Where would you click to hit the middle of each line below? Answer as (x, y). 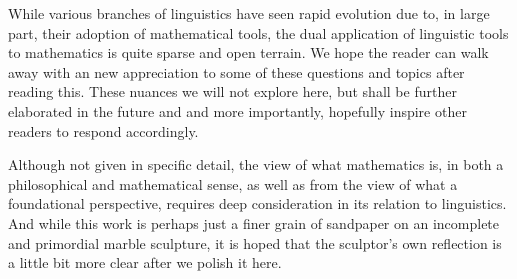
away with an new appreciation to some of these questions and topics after (236, 71)
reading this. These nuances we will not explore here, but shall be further (232, 91)
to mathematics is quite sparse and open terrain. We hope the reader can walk (248, 52)
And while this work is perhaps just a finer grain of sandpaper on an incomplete (254, 222)
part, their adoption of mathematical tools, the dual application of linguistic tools (258, 32)
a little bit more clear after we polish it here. (145, 262)
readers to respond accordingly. (103, 130)
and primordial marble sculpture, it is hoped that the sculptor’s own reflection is (255, 242)
